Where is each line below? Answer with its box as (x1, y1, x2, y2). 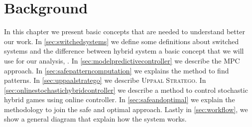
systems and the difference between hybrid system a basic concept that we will (4, 46, 244, 56)
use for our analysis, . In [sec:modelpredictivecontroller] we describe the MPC (4, 55, 240, 65)
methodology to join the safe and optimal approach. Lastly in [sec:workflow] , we (4, 104, 248, 114)
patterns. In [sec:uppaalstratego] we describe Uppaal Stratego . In (4, 75, 206, 85)
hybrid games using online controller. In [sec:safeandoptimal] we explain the (4, 94, 235, 105)
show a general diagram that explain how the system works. (4, 114, 187, 124)
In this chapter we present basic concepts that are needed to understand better (4, 26, 245, 37)
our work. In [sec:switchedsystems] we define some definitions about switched (4, 36, 239, 46)
